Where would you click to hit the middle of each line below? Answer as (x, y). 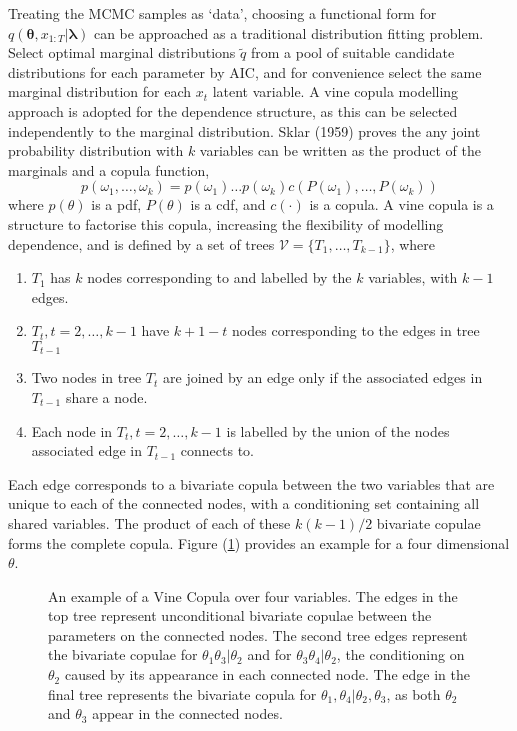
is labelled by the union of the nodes (338, 430)
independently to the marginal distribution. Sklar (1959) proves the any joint (244, 130)
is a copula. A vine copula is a (401, 204)
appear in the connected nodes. (187, 713)
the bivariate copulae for (123, 654)
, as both (413, 693)
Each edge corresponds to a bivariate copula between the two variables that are (251, 483)
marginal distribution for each (100, 91)
